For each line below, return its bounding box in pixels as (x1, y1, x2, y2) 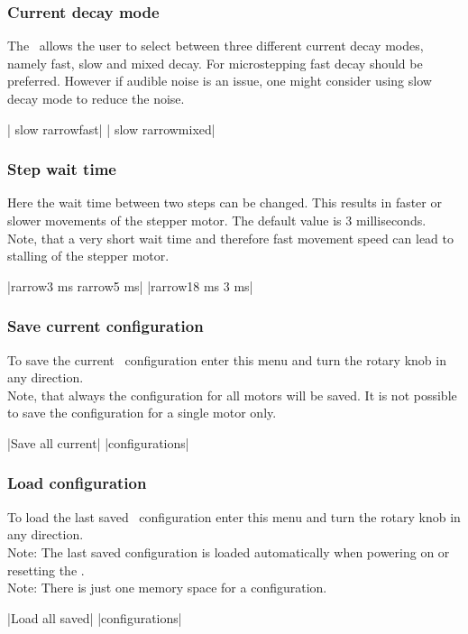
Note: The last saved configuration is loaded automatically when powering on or (7, 542, 450, 561)
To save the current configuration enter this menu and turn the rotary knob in (7, 350, 446, 369)
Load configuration (7, 472, 147, 494)
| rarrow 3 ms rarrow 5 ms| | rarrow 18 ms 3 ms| (7, 276, 253, 295)
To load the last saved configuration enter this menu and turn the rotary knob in (7, 507, 461, 526)
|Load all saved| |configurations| (7, 608, 182, 627)
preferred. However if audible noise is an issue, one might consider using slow (7, 71, 432, 90)
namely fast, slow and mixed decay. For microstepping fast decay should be (7, 53, 423, 72)
